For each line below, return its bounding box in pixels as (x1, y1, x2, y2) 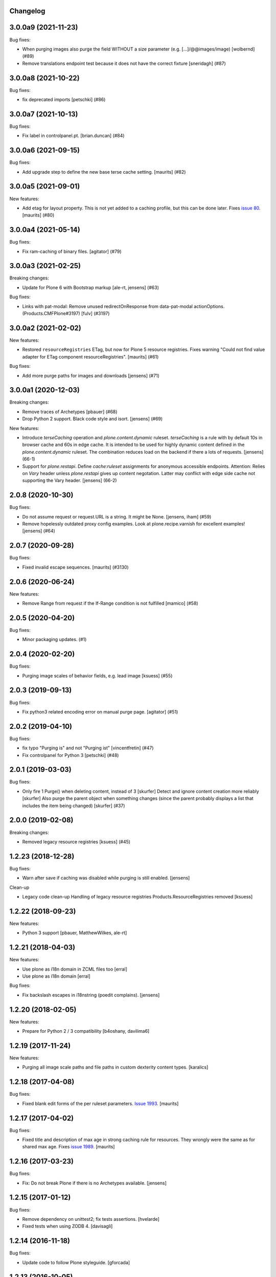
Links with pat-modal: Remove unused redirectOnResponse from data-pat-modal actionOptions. (22, 303, 225, 309)
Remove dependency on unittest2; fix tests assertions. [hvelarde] (22, 1216, 159, 1222)
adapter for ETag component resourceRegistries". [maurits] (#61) (22, 353, 159, 360)
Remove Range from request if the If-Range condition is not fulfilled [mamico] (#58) (22, 600, 199, 606)
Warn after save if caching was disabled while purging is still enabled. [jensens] (22, 875, 190, 881)
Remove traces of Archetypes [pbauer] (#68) (22, 409, 118, 415)
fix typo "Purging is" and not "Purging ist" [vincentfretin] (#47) (22, 745, 154, 751)
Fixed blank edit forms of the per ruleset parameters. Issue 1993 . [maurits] (22, 1100, 179, 1106)
